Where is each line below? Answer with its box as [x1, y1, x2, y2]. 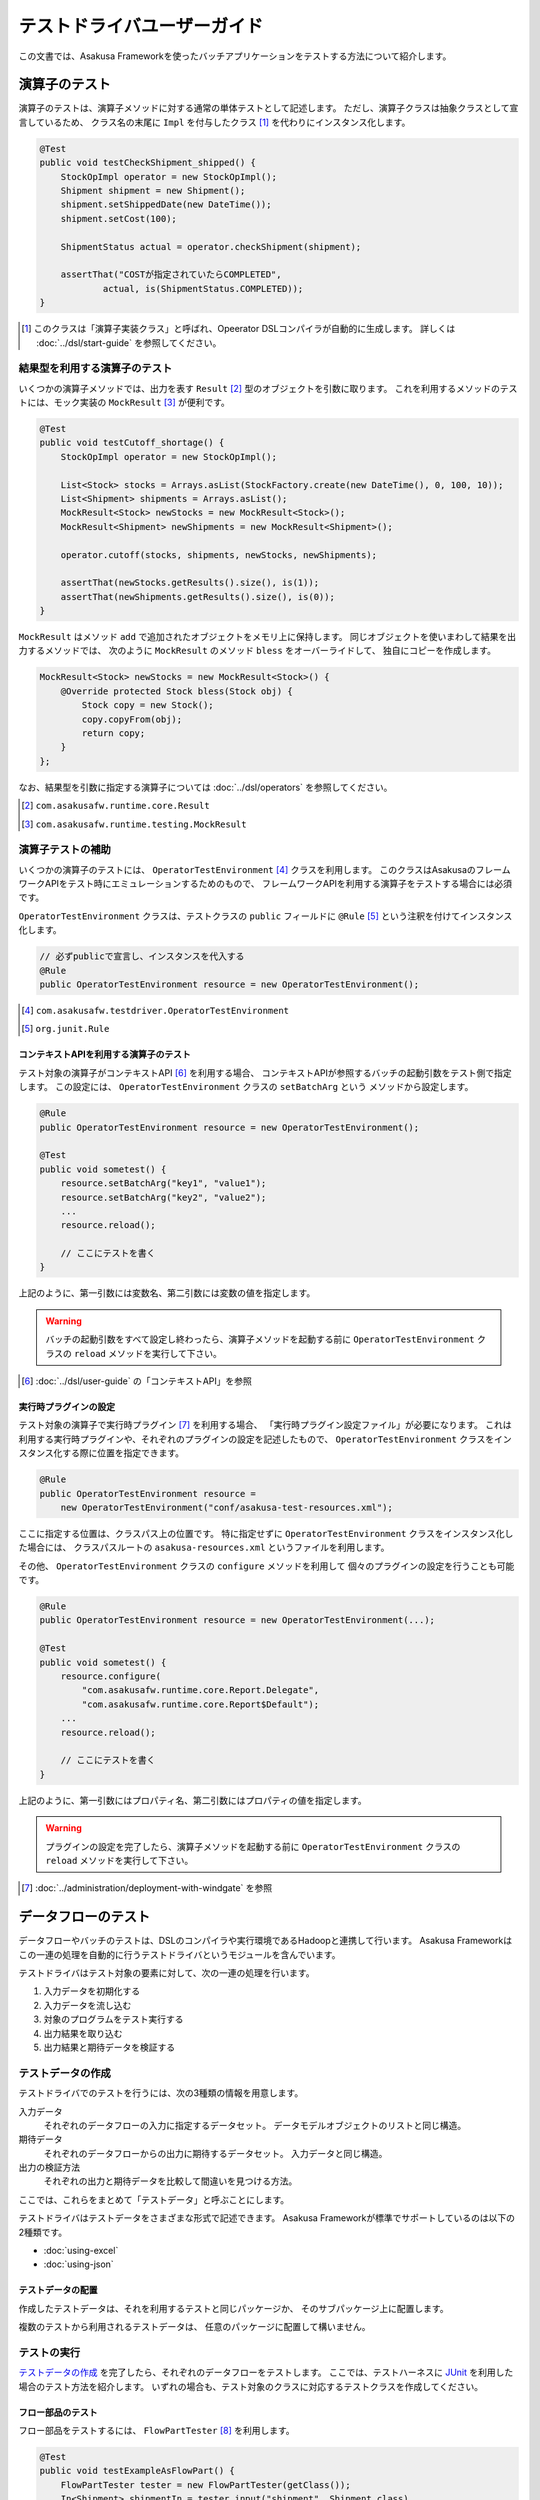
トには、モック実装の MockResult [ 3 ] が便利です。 [18, 396, 230, 409]
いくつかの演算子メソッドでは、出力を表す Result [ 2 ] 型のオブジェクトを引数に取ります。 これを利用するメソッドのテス [18, 382, 518, 394]
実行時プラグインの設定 [18, 1401, 115, 1413]
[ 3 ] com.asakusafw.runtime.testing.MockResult [21, 818, 247, 830]
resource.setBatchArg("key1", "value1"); [60, 1178, 267, 1189]
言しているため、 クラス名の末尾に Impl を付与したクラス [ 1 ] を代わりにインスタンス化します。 [18, 116, 411, 128]
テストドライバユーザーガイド [18, 15, 264, 37]
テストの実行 [18, 2345, 81, 2359]
